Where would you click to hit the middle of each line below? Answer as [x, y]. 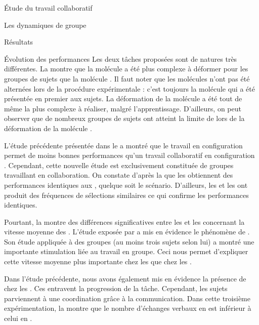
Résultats [19, 42]
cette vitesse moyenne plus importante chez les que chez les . [98, 261]
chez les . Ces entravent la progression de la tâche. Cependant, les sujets [116, 288]
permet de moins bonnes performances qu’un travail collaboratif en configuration [129, 155]
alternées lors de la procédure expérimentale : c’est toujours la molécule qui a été [129, 88]
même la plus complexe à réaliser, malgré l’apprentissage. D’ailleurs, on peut [123, 108]
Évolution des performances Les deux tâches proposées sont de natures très [121, 58]
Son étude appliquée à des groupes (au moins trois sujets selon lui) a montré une [129, 241]
